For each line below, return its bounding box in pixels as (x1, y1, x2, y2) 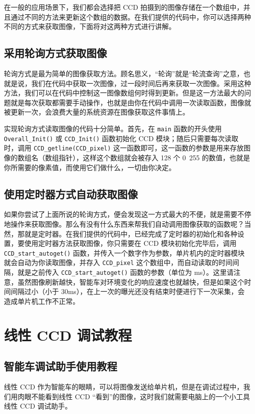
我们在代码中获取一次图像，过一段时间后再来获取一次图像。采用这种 (31, 78, 251, 88)
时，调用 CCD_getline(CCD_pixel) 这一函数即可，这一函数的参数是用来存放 (4, 143, 244, 153)
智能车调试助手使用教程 (4, 358, 117, 374)
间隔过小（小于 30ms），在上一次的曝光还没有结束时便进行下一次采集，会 (10, 286, 245, 296)
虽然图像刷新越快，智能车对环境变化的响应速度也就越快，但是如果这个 (17, 276, 244, 287)
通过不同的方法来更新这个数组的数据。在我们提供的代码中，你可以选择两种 (10, 11, 251, 22)
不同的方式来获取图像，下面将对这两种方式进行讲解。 (4, 21, 176, 31)
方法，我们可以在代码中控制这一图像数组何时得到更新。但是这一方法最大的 (4, 88, 244, 98)
